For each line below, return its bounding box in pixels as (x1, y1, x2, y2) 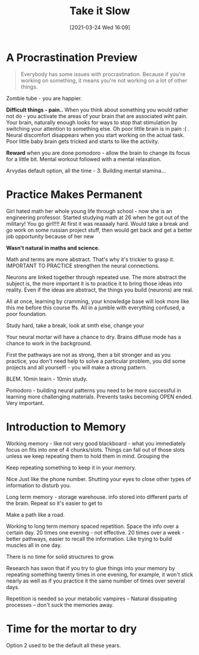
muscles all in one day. (6, 542, 62, 549)
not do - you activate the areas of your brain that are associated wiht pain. (6, 112, 188, 119)
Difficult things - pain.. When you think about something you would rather (6, 106, 188, 113)
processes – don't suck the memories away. (6, 601, 114, 608)
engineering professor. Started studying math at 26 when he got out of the (6, 214, 189, 221)
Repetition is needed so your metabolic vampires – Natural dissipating (6, 595, 177, 602)
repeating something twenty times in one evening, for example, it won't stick (6, 571, 193, 578)
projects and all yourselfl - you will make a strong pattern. (6, 363, 147, 371)
